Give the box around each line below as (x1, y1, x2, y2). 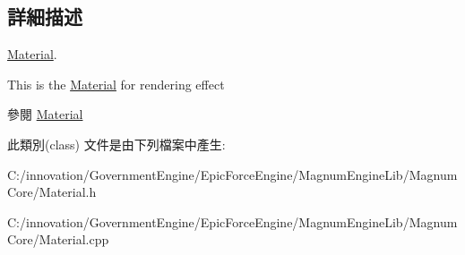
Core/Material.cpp (7, 230, 109, 249)
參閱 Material (7, 105, 83, 123)
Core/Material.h (7, 183, 97, 201)
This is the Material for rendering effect (7, 74, 225, 93)
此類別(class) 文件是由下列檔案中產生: (7, 134, 226, 153)
